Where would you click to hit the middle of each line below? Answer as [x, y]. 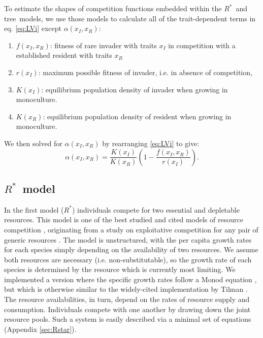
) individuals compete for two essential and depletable [156, 209]
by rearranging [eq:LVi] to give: [151, 143]
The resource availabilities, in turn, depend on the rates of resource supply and [127, 299]
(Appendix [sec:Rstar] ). [40, 329]
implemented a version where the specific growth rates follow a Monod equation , [130, 279]
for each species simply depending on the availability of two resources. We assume [131, 249]
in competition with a [202, 45]
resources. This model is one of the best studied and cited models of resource [124, 219]
